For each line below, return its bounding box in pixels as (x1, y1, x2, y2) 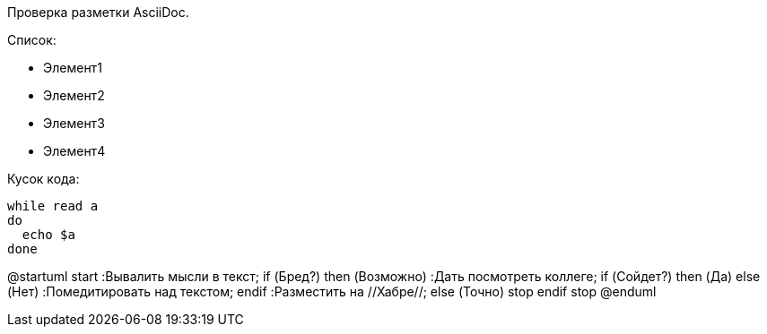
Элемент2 (43, 88, 105, 103)
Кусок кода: (7, 171, 80, 186)
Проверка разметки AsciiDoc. (7, 4, 189, 20)
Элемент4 (43, 143, 106, 158)
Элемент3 (43, 116, 105, 131)
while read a (7, 199, 99, 213)
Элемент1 (43, 60, 102, 75)
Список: (7, 32, 57, 47)
